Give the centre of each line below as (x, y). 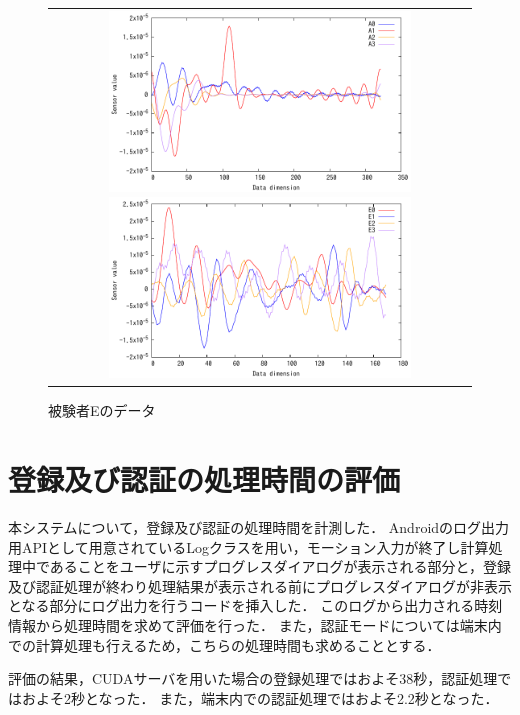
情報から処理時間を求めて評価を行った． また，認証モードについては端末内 (255, 624)
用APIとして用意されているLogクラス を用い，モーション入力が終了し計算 (248, 546)
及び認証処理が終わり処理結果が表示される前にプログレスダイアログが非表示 (260, 585)
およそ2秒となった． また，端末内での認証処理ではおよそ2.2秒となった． (260, 697)
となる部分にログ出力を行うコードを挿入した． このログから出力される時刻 (255, 605)
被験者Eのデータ (102, 410)
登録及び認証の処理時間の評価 (204, 479)
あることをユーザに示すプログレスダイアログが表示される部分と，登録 (280, 566)
